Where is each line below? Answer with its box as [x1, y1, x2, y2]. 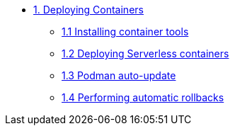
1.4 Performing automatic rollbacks [62, 91, 224, 103]
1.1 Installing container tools [62, 25, 189, 38]
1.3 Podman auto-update [62, 69, 176, 81]
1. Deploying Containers [33, 4, 144, 16]
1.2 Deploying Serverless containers [62, 47, 229, 59]
